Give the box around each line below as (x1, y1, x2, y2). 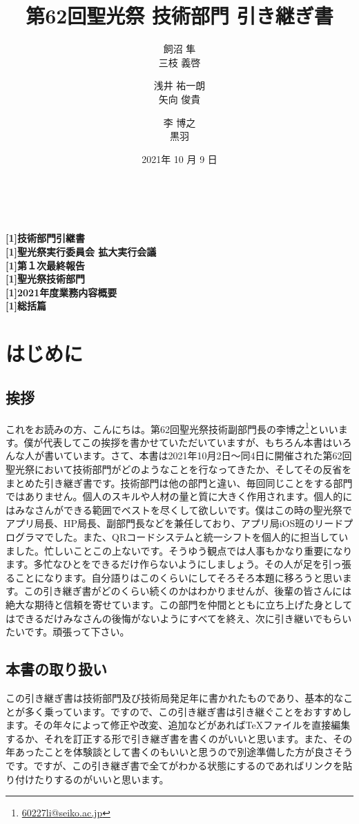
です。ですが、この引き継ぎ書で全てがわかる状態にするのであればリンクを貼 (6, 758, 353, 772)
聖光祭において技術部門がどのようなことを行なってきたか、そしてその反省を (6, 462, 352, 477)
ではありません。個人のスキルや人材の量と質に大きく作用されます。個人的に (6, 489, 353, 504)
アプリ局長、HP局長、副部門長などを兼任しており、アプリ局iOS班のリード (6, 516, 344, 530)
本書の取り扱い (6, 658, 107, 680)
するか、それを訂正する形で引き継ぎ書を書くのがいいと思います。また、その (6, 731, 353, 745)
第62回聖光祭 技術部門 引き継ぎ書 (26, 1, 333, 30)
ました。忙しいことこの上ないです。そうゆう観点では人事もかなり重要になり (6, 543, 353, 557)
